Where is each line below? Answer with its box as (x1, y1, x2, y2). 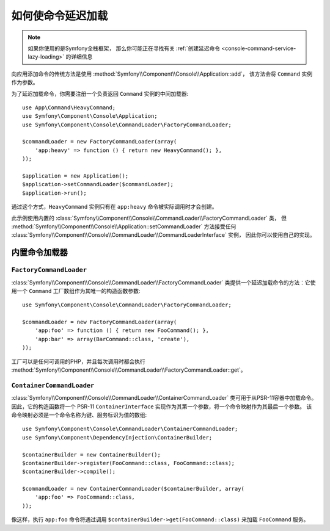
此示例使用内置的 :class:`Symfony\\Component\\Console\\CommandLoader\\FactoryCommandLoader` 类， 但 (11, 214, 287, 222)
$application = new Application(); (22, 173, 129, 179)
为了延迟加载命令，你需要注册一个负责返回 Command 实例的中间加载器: (11, 90, 189, 97)
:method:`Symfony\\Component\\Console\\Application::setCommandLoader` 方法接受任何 (11, 223, 237, 230)
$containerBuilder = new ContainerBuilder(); (22, 451, 161, 458)
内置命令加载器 (11, 247, 68, 258)
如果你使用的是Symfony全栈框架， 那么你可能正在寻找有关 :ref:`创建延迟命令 (28, 45, 221, 52)
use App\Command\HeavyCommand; (22, 104, 116, 111)
